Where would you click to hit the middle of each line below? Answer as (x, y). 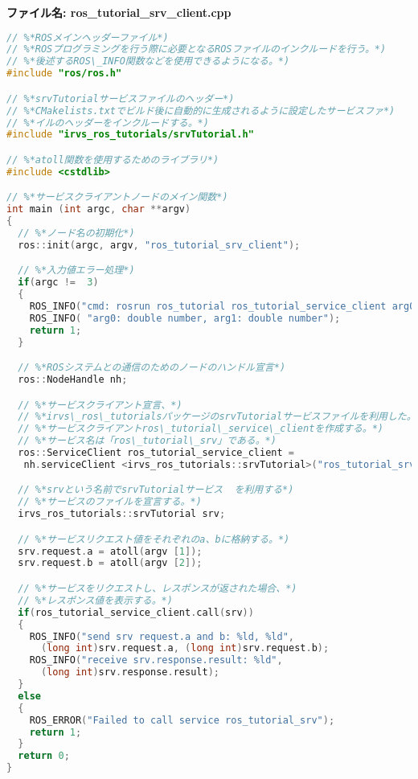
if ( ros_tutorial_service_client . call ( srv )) (136, 612)
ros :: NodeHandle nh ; (73, 379)
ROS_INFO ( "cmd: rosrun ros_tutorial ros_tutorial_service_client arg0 (222, 306)
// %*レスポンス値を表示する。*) (95, 600)
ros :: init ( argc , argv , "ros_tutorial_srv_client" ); (159, 245)
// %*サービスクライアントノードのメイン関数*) (117, 197)
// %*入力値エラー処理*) (76, 271)
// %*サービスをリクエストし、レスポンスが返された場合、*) (158, 588)
